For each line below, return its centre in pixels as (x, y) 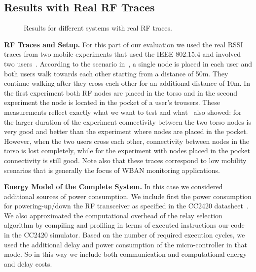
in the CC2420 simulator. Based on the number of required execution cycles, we (125, 235)
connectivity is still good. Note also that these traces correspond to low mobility (125, 160)
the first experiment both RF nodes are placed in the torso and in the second (121, 92)
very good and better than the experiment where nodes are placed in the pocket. (126, 131)
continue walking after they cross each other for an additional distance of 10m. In (127, 83)
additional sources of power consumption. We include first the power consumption (128, 196)
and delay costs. (28, 263)
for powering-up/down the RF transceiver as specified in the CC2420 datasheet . (126, 206)
